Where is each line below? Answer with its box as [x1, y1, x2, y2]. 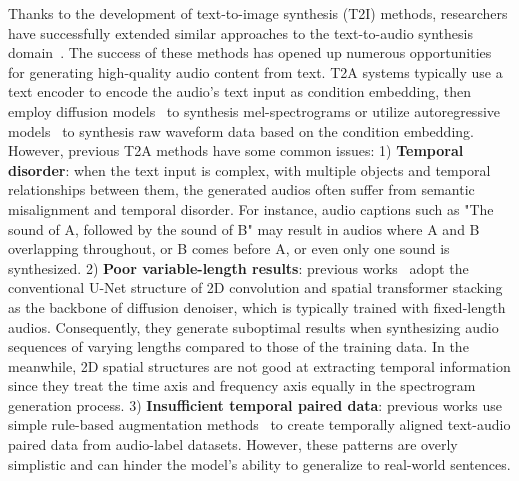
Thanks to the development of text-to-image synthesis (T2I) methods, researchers [8, 3, 508, 23]
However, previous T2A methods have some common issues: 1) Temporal [8, 140, 464, 161]
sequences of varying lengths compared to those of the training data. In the [8, 336, 469, 357]
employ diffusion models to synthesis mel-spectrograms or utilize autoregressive [8, 100, 501, 121]
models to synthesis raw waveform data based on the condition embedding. [8, 120, 474, 141]
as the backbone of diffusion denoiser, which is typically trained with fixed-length [8, 296, 506, 317]
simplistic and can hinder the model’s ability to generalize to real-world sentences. [8, 453, 511, 474]
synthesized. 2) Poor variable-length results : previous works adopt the [8, 257, 469, 278]
